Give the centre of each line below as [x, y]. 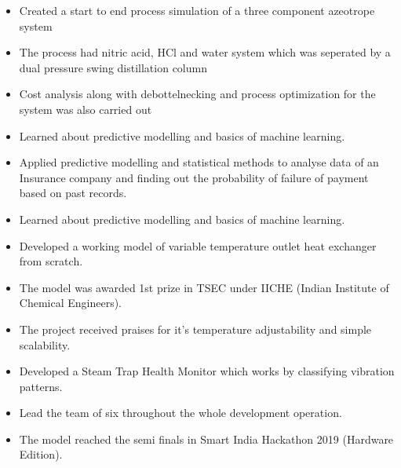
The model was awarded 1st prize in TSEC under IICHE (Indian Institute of [204, 287]
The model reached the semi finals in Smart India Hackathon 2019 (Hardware [206, 439]
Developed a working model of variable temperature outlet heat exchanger [198, 245]
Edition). [41, 454]
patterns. [41, 386]
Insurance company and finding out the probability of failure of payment [194, 177]
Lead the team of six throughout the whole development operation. [180, 413]
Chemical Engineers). [70, 303]
